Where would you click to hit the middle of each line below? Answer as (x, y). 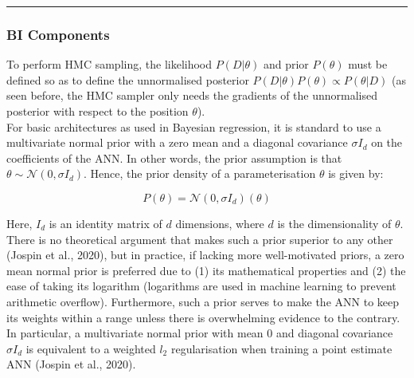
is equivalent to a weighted (91, 348)
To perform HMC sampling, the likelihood (109, 64)
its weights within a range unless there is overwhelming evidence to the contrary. (203, 317)
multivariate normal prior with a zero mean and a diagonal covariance (177, 142)
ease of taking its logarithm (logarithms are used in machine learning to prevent (201, 286)
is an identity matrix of (105, 223)
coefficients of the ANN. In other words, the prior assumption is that (174, 157)
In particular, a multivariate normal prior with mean (135, 333)
